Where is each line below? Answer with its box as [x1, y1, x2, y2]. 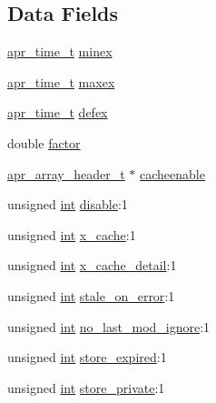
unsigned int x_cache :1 [7, 225, 136, 244]
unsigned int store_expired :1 [7, 348, 167, 367]
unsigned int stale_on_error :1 [7, 286, 175, 305]
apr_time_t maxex [7, 72, 115, 91]
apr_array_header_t [7, 164, 125, 183]
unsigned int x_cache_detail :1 [7, 256, 177, 275]
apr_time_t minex [7, 42, 113, 61]
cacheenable [140, 164, 205, 183]
